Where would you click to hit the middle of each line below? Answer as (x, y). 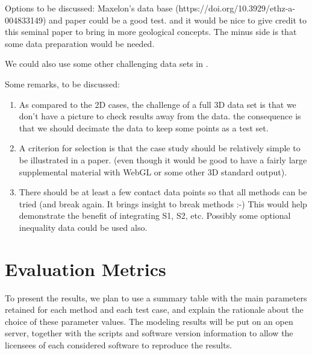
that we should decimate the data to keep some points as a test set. (144, 127)
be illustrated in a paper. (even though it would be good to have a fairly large (163, 159)
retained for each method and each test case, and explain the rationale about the (154, 309)
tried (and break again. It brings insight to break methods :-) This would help (163, 203)
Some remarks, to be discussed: (62, 83)
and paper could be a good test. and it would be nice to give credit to (178, 20)
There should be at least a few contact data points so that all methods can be (163, 192)
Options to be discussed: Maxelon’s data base (89, 8)
